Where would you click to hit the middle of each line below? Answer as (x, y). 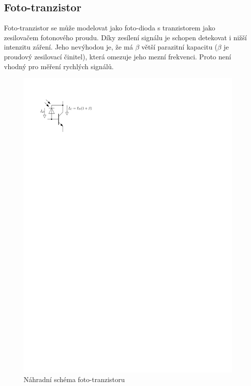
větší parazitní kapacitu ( (180, 47)
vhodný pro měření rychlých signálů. (59, 66)
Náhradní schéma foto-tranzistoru (74, 379)
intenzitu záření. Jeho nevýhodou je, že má (69, 47)
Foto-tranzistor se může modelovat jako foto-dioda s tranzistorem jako (110, 28)
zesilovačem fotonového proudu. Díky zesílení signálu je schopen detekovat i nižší (125, 37)
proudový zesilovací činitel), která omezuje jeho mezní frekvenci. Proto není (118, 56)
